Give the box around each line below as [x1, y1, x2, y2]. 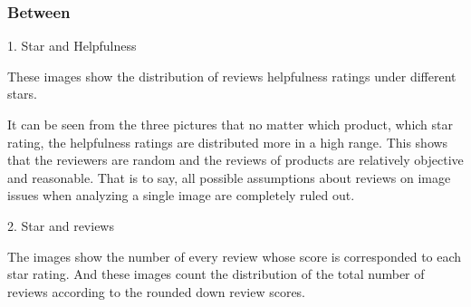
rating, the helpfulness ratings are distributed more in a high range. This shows [7, 132, 448, 151]
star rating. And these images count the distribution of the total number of [7, 264, 425, 283]
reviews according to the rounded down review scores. [7, 282, 306, 301]
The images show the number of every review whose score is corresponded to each [7, 246, 462, 265]
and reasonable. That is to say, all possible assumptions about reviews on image [7, 168, 451, 187]
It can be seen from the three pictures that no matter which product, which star [7, 115, 454, 133]
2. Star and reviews [7, 216, 114, 235]
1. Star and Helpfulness [7, 36, 137, 55]
